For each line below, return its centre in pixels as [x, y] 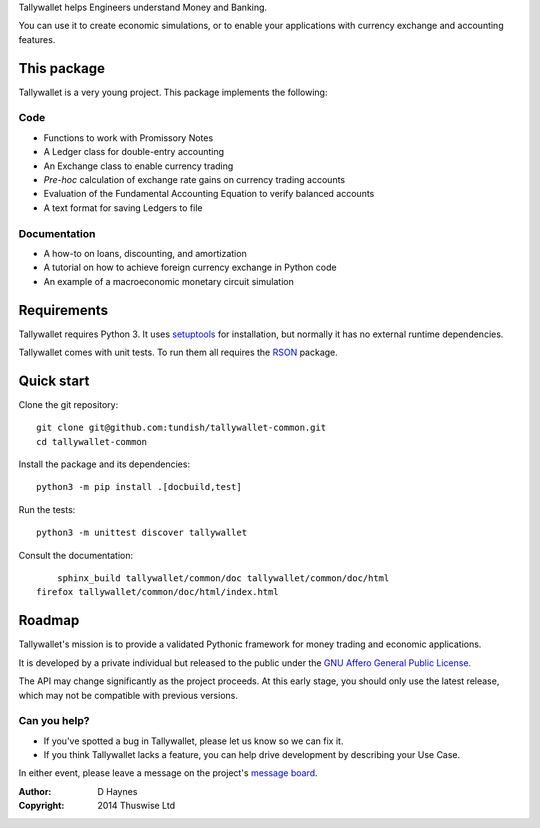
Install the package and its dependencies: [104, 464]
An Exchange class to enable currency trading [138, 166]
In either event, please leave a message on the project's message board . [168, 773]
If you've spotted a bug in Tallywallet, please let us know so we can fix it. [193, 741]
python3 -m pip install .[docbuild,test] [139, 487]
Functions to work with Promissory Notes [128, 137]
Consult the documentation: [76, 555]
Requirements [63, 310]
